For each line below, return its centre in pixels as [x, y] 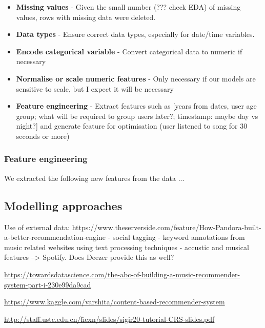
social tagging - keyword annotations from [179, 237]
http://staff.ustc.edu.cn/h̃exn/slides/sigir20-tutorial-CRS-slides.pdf [109, 319]
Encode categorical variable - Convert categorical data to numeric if [129, 51]
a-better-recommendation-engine [55, 237]
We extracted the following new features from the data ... [94, 178]
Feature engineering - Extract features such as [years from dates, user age [136, 106]
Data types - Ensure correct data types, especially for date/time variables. [135, 34]
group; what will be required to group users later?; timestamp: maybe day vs [137, 116]
